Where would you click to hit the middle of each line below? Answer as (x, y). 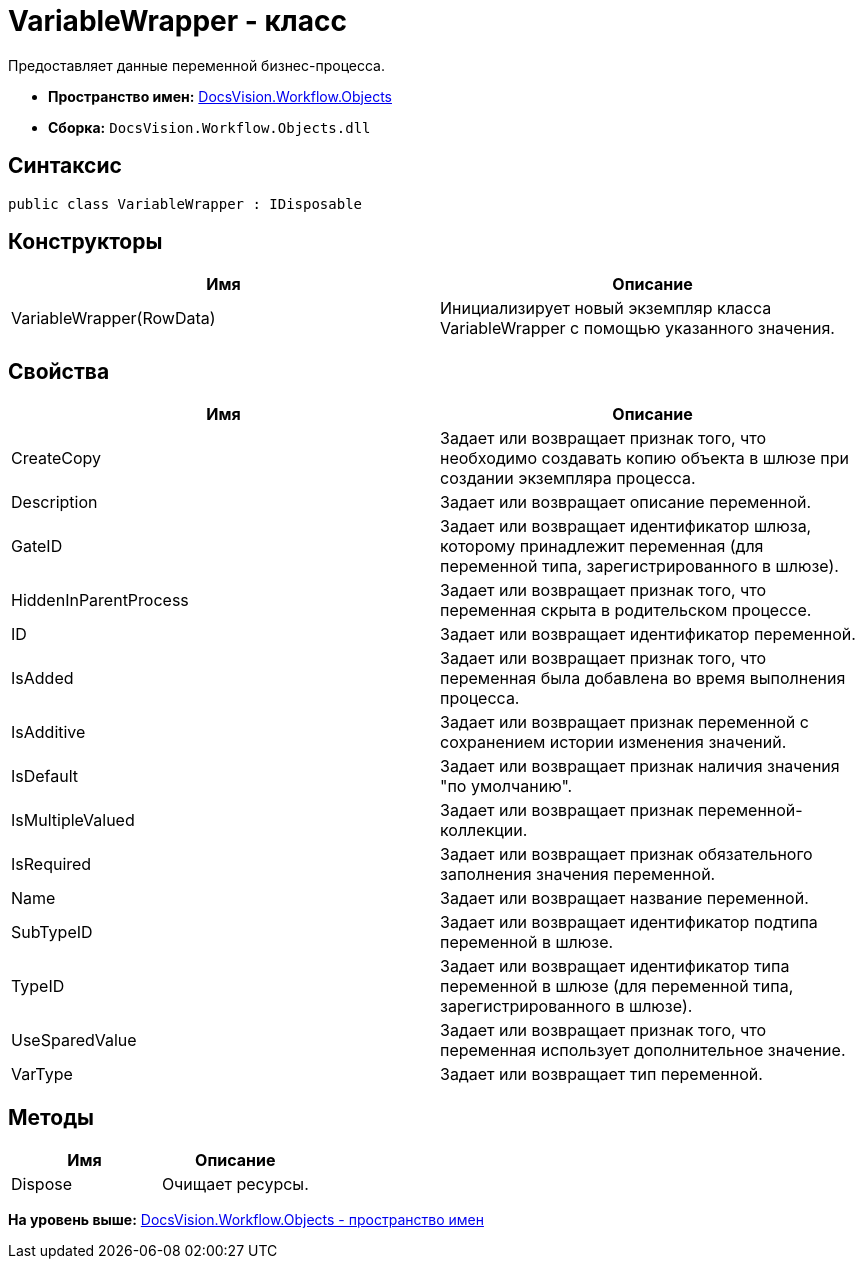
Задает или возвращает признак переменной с (624, 722)
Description (54, 502)
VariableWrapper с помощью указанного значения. (637, 328)
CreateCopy (56, 458)
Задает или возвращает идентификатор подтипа (629, 922)
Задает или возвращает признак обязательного (626, 854)
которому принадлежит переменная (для (602, 546)
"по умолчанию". (506, 786)
